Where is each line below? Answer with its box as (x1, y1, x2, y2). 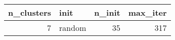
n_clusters (8, 7, 51, 18)
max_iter (128, 7, 167, 18)
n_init (94, 7, 121, 18)
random (59, 22, 86, 33)
